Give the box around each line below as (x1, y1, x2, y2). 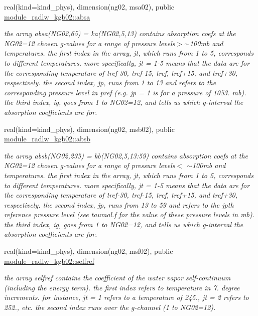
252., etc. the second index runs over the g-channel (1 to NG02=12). (4, 302, 216, 312)
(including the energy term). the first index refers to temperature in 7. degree (4, 282, 240, 292)
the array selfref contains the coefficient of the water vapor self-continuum (4, 272, 231, 283)
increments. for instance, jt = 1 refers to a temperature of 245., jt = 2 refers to (4, 292, 249, 302)
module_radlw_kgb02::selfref (4, 255, 94, 266)
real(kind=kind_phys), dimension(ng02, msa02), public (4, 2, 175, 12)
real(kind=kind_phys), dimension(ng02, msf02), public (4, 246, 173, 256)
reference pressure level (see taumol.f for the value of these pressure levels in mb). (4, 209, 255, 220)
